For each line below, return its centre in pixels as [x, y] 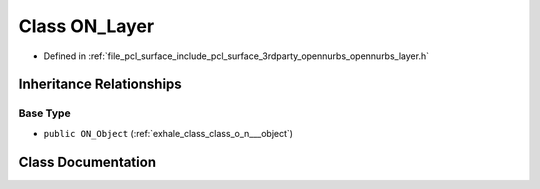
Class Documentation [87, 161]
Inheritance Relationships [100, 84]
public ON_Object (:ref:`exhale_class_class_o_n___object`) [168, 133]
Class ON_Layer [86, 26]
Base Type [44, 113]
